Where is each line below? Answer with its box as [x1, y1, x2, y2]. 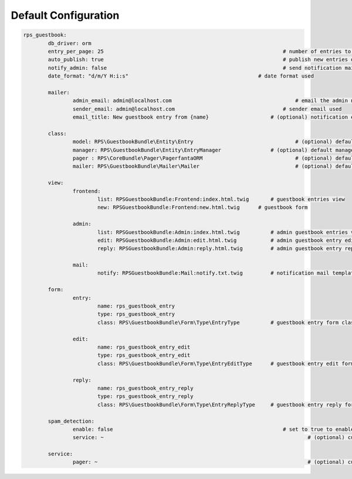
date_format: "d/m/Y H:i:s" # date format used [48, 73, 314, 79]
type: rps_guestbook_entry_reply [97, 393, 194, 400]
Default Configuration [11, 9, 120, 22]
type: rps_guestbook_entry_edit [97, 352, 191, 359]
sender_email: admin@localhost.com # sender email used [72, 106, 342, 112]
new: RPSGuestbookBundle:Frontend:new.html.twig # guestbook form [97, 204, 308, 211]
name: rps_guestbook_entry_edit [97, 343, 191, 350]
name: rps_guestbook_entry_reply [97, 384, 194, 392]
